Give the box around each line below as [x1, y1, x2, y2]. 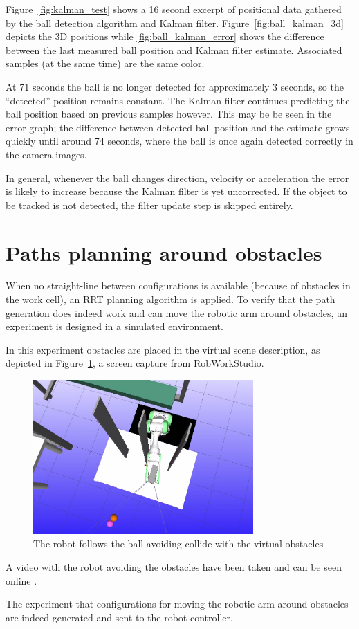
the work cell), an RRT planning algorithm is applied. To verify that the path [6, 292, 335, 307]
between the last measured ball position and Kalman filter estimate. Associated [6, 42, 342, 57]
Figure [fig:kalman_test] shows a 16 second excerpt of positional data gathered [6, 2, 342, 16]
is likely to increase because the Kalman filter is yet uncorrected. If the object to [6, 184, 347, 199]
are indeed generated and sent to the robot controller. [6, 610, 233, 624]
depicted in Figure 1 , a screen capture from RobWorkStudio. [6, 356, 264, 370]
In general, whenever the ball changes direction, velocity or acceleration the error [6, 170, 349, 185]
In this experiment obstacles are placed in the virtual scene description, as [6, 342, 320, 356]
